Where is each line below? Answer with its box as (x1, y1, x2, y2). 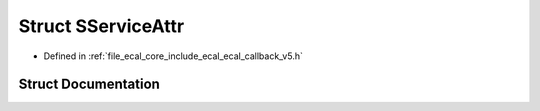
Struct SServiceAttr (18, 15, 185, 37)
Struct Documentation (18, 76, 160, 93)
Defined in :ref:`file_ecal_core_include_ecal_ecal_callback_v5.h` (43, 50, 304, 62)
